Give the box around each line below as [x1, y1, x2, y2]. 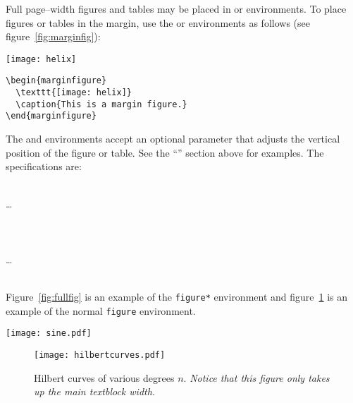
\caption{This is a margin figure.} [16, 99, 187, 109]
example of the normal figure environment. [6, 303, 196, 318]
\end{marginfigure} [6, 111, 97, 121]
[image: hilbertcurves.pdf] [34, 349, 166, 360]
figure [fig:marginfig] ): [6, 29, 101, 44]
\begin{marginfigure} [6, 76, 107, 86]
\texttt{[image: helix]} [16, 88, 132, 98]
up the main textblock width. [34, 384, 156, 399]
